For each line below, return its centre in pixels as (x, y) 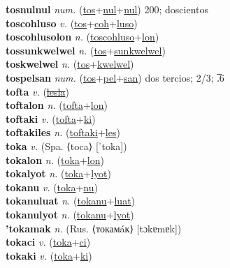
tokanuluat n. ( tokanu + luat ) (71, 201)
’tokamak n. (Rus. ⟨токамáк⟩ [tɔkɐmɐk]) (94, 228)
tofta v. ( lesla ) (37, 91)
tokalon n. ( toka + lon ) (55, 159)
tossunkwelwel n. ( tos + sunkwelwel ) (86, 50)
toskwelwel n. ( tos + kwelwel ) (70, 64)
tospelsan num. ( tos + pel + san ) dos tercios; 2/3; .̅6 (115, 77)
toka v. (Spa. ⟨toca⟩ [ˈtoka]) (66, 146)
